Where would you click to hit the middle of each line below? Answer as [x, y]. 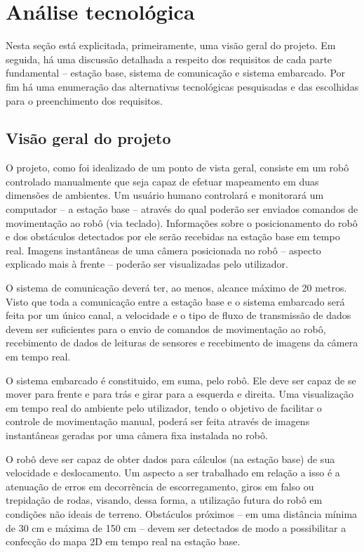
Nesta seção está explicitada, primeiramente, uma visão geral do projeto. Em [171, 45]
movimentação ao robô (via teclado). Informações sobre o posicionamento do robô [182, 222]
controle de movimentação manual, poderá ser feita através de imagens [158, 421]
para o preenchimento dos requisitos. [84, 100]
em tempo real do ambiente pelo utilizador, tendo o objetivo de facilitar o [164, 407]
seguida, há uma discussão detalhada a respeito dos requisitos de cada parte [169, 59]
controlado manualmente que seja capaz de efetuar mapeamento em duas [162, 181]
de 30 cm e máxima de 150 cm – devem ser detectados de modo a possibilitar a [176, 527]
